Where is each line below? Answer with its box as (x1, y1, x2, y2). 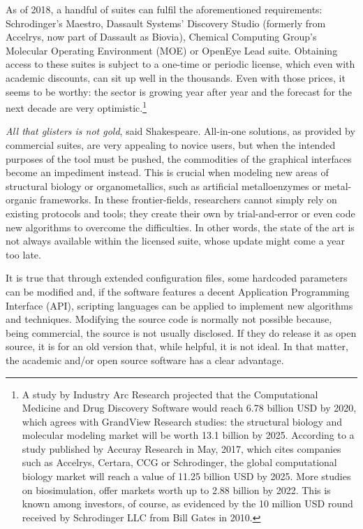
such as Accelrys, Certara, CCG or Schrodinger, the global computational (22, 455, 337, 470)
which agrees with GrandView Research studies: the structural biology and (22, 414, 343, 428)
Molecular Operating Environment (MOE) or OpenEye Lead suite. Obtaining (6, 43, 338, 57)
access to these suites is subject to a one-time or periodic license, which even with (6, 57, 355, 71)
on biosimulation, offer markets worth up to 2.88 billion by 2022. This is (22, 482, 331, 497)
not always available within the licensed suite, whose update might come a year (6, 233, 346, 248)
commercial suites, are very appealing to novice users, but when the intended (6, 138, 336, 152)
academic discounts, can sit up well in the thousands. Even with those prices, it (6, 70, 346, 85)
